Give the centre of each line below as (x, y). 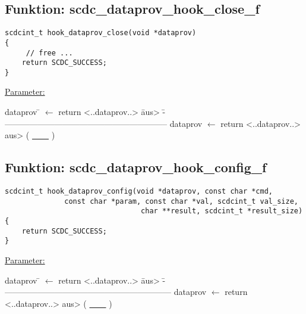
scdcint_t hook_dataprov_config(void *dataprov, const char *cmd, (139, 192)
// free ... (49, 53)
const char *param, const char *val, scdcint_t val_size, (181, 201)
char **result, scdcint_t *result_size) (222, 211)
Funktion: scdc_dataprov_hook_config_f (136, 167)
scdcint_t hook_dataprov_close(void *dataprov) (101, 33)
